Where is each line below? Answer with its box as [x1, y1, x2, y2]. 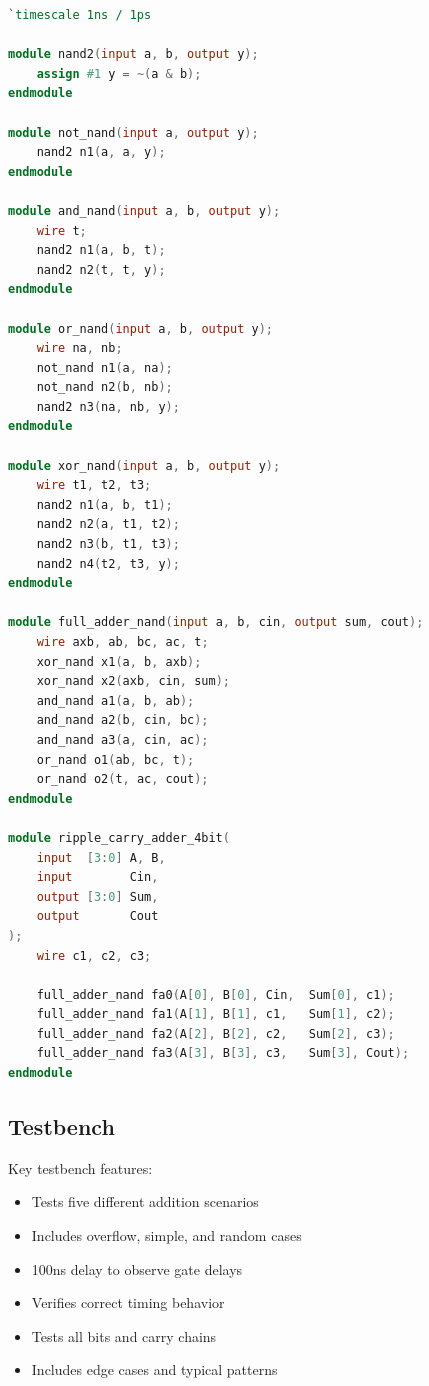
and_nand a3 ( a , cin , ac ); [36, 732, 209, 747]
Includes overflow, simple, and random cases [31, 1225, 302, 1246]
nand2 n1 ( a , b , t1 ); [36, 497, 173, 512]
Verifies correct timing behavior [31, 1292, 225, 1313]
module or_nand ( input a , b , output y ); [8, 321, 273, 336]
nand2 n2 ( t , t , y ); [36, 262, 166, 277]
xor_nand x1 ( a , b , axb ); [36, 654, 202, 669]
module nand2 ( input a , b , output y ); [8, 47, 259, 62]
